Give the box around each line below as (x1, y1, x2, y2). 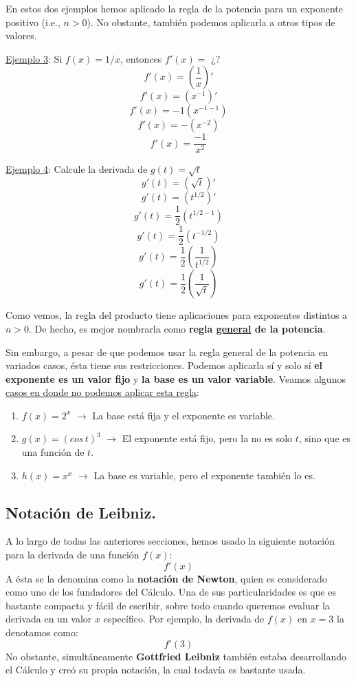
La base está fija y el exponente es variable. (92, 408, 275, 422)
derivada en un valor (5, 611, 92, 626)
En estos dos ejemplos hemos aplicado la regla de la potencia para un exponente (5, 1, 344, 15)
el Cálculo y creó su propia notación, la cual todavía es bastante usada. (5, 662, 306, 677)
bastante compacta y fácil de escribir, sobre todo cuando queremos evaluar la (5, 598, 330, 612)
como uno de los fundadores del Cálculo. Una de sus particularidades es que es (5, 585, 336, 599)
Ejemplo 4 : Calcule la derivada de (5, 162, 148, 176)
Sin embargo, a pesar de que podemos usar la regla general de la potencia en (5, 344, 329, 359)
